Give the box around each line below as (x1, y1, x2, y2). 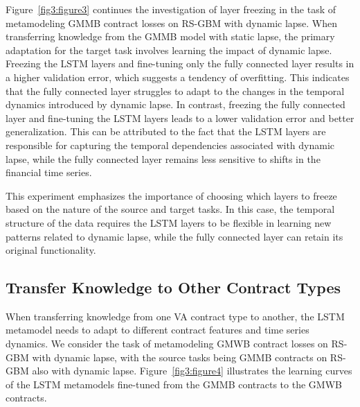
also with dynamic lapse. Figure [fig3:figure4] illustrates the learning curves (32, 363, 352, 378)
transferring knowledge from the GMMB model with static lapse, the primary (6, 29, 335, 44)
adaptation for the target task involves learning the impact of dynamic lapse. (6, 42, 332, 57)
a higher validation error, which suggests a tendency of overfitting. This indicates (6, 69, 350, 84)
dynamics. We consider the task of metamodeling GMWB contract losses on (6, 336, 328, 351)
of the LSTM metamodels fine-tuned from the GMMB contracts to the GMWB (6, 376, 342, 391)
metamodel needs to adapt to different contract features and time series (6, 322, 309, 337)
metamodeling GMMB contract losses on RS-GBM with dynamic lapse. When (6, 15, 338, 30)
